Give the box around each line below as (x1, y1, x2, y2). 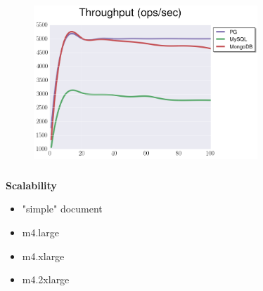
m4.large (22, 225, 59, 239)
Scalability (6, 177, 57, 192)
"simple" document (22, 201, 103, 216)
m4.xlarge (22, 248, 65, 263)
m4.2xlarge (22, 272, 70, 287)
